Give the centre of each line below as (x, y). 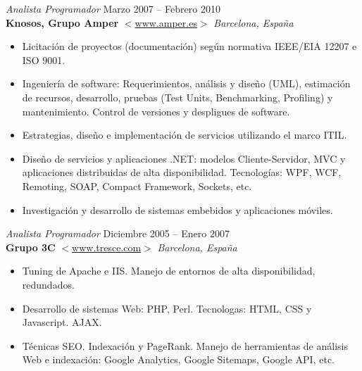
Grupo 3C (31, 247)
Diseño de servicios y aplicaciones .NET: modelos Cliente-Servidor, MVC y (184, 158)
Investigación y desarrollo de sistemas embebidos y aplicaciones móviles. (177, 209)
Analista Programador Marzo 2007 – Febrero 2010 (113, 8)
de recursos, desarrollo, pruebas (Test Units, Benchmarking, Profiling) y (177, 97)
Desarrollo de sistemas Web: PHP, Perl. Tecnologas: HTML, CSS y (167, 308)
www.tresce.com (107, 247)
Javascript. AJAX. (62, 322)
